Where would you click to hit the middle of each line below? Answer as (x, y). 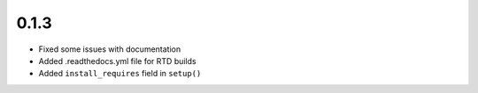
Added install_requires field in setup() (120, 74)
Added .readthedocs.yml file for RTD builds (117, 61)
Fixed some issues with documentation (110, 49)
